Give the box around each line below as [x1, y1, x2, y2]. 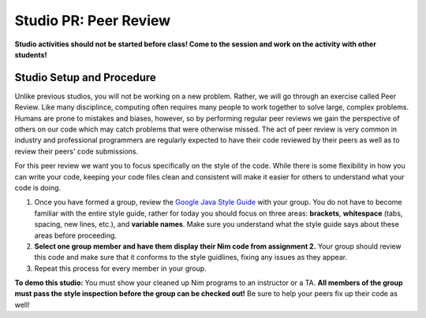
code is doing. [14, 183, 62, 192]
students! [14, 50, 47, 59]
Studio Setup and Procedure [14, 71, 157, 84]
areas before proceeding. [34, 231, 118, 240]
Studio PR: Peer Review [14, 12, 171, 29]
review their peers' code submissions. [14, 146, 139, 156]
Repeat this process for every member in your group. [34, 264, 207, 273]
